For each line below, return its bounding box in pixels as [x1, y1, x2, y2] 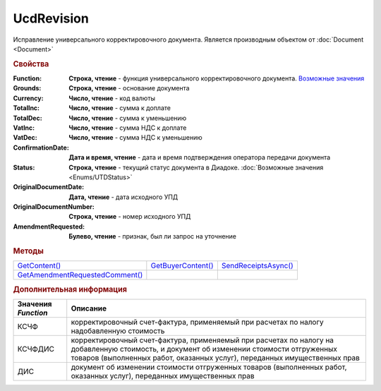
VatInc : [13, 124, 35, 132]
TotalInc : [13, 104, 40, 112]
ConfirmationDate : [13, 143, 70, 152]
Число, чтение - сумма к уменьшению [68, 114, 187, 122]
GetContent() [17, 261, 61, 271]
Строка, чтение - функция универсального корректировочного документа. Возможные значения [68, 74, 365, 83]
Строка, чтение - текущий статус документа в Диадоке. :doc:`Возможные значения [68, 163, 324, 172]
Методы [13, 246, 44, 256]
